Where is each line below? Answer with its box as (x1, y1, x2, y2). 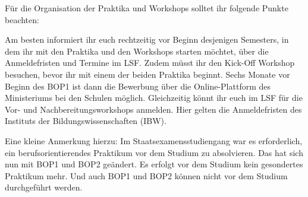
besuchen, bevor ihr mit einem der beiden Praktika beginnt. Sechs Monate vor (5, 68, 290, 80)
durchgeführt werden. (5, 181, 83, 193)
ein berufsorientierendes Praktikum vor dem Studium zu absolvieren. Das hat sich (5, 146, 303, 158)
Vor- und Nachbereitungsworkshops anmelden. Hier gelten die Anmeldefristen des (5, 103, 302, 115)
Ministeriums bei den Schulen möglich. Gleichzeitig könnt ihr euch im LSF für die (5, 91, 303, 104)
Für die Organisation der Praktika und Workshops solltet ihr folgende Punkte (5, 2, 288, 14)
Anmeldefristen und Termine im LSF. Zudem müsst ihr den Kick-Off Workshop (5, 56, 295, 69)
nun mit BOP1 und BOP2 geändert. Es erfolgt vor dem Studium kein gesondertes (5, 158, 303, 170)
